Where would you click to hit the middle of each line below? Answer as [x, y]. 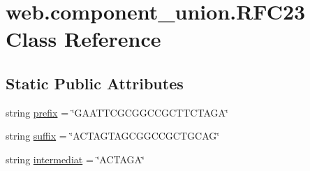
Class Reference [83, 39]
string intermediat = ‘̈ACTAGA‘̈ [75, 159]
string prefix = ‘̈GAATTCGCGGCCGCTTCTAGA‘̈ [117, 112]
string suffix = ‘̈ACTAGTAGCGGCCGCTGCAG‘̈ [113, 136]
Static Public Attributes [95, 83]
